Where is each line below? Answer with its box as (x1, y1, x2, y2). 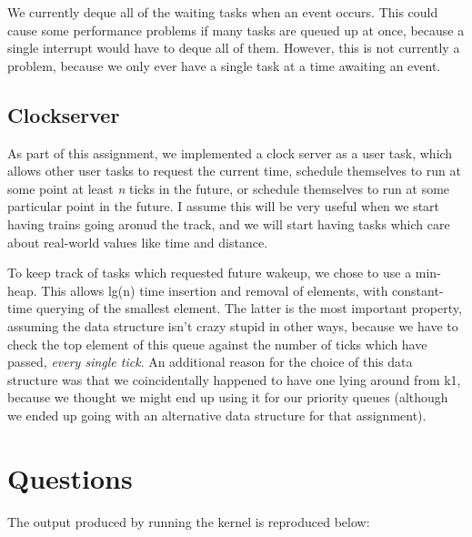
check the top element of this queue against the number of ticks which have (7, 334, 427, 353)
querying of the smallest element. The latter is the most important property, (35, 299, 462, 318)
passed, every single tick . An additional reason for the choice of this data (7, 352, 413, 371)
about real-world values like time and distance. (7, 232, 268, 251)
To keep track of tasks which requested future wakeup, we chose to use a (7, 263, 412, 282)
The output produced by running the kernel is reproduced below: (7, 512, 370, 531)
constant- (392, 280, 444, 299)
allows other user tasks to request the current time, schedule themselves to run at (7, 161, 461, 180)
